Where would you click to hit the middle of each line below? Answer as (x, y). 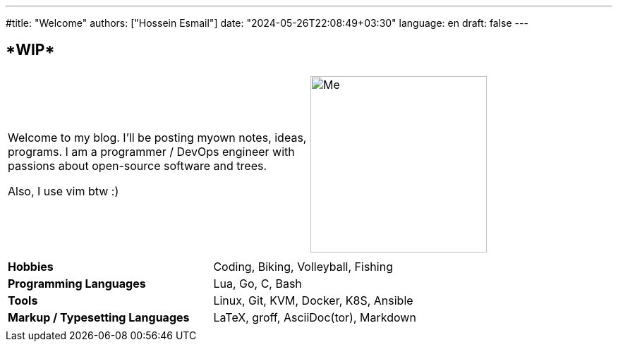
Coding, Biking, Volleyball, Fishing (303, 266)
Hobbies (31, 266)
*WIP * (30, 50)
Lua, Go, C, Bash (257, 283)
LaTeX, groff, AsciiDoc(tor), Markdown (315, 317)
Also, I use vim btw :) (63, 191)
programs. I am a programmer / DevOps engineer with (151, 151)
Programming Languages (77, 283)
